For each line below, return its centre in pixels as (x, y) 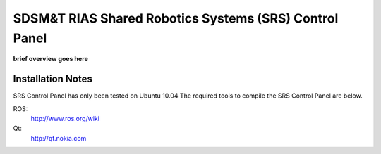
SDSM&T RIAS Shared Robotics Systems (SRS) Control (176, 18)
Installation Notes (53, 79)
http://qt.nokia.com (59, 138)
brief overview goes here (50, 59)
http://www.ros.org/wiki (65, 119)
